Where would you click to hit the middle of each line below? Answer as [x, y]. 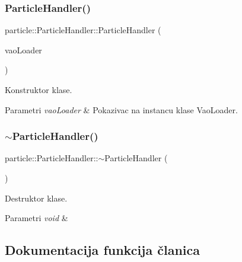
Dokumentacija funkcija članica [103, 250]
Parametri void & [36, 218]
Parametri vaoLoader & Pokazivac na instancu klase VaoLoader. [121, 109]
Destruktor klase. [36, 198]
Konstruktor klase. [39, 90]
